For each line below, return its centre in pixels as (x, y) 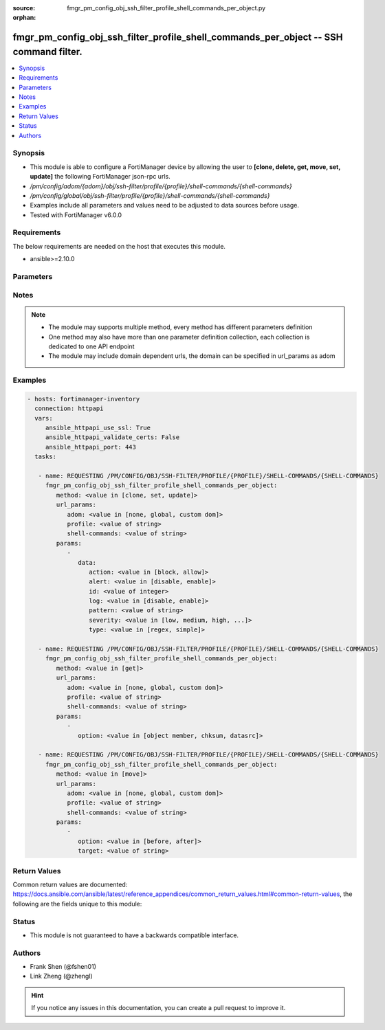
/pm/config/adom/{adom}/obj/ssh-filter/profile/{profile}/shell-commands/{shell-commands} (161, 186)
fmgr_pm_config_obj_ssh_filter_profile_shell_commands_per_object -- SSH (178, 37)
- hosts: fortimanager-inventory (84, 399)
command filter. (47, 52)
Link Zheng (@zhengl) (61, 976)
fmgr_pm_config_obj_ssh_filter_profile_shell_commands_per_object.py (166, 8)
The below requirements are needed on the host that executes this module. (119, 246)
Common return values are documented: (70, 884)
